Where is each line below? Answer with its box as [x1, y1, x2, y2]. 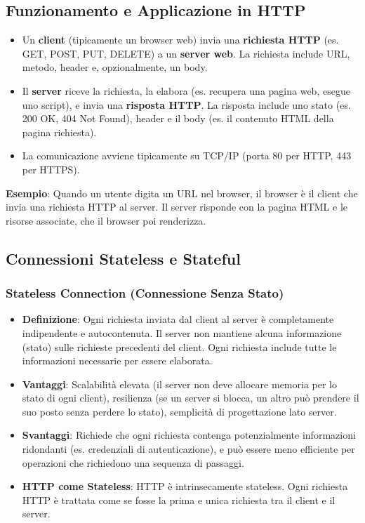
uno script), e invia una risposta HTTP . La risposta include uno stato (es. [22, 97, 351, 112]
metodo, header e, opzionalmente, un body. [22, 60, 208, 74]
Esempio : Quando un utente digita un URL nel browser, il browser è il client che [6, 185, 358, 200]
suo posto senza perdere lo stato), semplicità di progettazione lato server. [22, 404, 337, 418]
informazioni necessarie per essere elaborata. [22, 353, 213, 368]
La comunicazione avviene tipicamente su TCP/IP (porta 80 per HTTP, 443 [22, 148, 352, 163]
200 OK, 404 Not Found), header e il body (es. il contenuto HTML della [22, 111, 334, 126]
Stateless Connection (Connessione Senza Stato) [6, 284, 284, 302]
